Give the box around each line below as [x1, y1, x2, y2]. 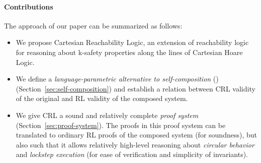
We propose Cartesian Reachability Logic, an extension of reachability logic [16, 37, 249, 47]
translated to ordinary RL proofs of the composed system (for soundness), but [16, 129, 257, 140]
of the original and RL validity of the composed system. [16, 93, 188, 103]
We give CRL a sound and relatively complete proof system [16, 109, 199, 120]
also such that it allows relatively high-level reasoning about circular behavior [16, 139, 254, 149]
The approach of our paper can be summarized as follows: [4, 20, 183, 30]
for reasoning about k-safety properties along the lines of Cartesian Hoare [16, 46, 243, 57]
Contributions [4, 1, 53, 11]
